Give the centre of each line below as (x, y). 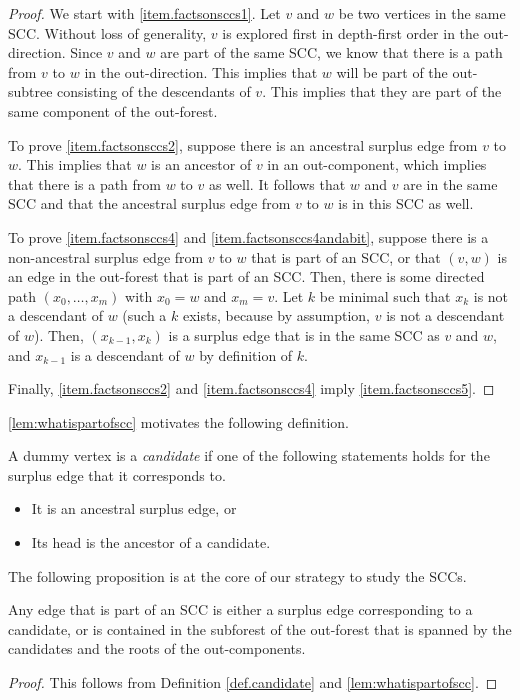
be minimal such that (385, 295)
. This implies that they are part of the (382, 91)
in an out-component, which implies (377, 164)
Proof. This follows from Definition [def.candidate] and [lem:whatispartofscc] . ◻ (253, 682)
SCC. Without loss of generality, (107, 32)
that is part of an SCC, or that (346, 256)
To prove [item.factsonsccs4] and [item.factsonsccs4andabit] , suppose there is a (248, 236)
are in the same (450, 183)
